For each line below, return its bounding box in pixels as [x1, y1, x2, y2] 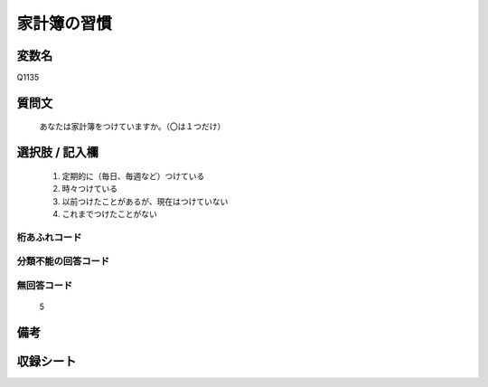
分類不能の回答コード [16, 255, 110, 268]
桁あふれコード [16, 231, 82, 243]
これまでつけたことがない [61, 209, 157, 220]
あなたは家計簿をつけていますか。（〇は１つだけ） [39, 121, 226, 132]
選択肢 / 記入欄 [16, 145, 99, 160]
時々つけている [61, 184, 117, 194]
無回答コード [16, 278, 73, 291]
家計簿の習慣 [16, 14, 113, 33]
